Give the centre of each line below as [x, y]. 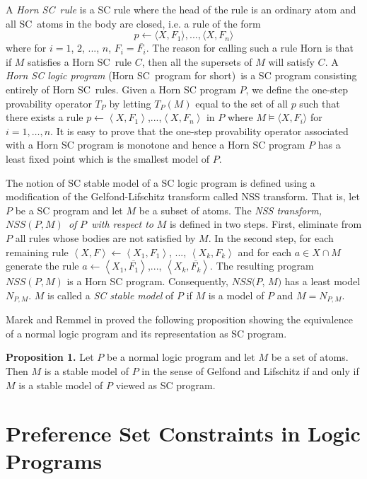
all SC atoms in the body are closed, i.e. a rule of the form [133, 23]
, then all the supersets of [197, 61]
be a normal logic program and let [181, 357]
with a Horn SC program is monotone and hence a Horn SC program [156, 145]
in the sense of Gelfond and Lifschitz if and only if [250, 370]
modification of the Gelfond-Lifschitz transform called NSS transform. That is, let [183, 196]
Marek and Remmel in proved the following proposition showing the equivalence [179, 319]
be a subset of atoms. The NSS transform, [231, 210]
